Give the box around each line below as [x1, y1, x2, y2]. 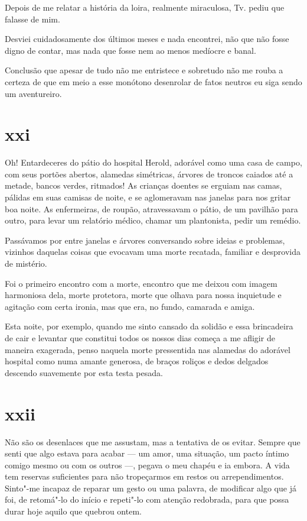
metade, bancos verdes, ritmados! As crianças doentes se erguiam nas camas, [5, 179, 282, 192]
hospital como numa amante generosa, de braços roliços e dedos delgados [5, 355, 269, 367]
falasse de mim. [5, 12, 60, 25]
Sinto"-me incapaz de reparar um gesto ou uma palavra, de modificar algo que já [5, 481, 296, 494]
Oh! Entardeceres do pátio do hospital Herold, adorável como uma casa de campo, [5, 156, 302, 169]
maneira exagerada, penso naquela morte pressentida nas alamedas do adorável [5, 343, 290, 355]
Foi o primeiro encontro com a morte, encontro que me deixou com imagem [5, 277, 277, 289]
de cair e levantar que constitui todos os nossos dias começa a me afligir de [5, 332, 275, 344]
